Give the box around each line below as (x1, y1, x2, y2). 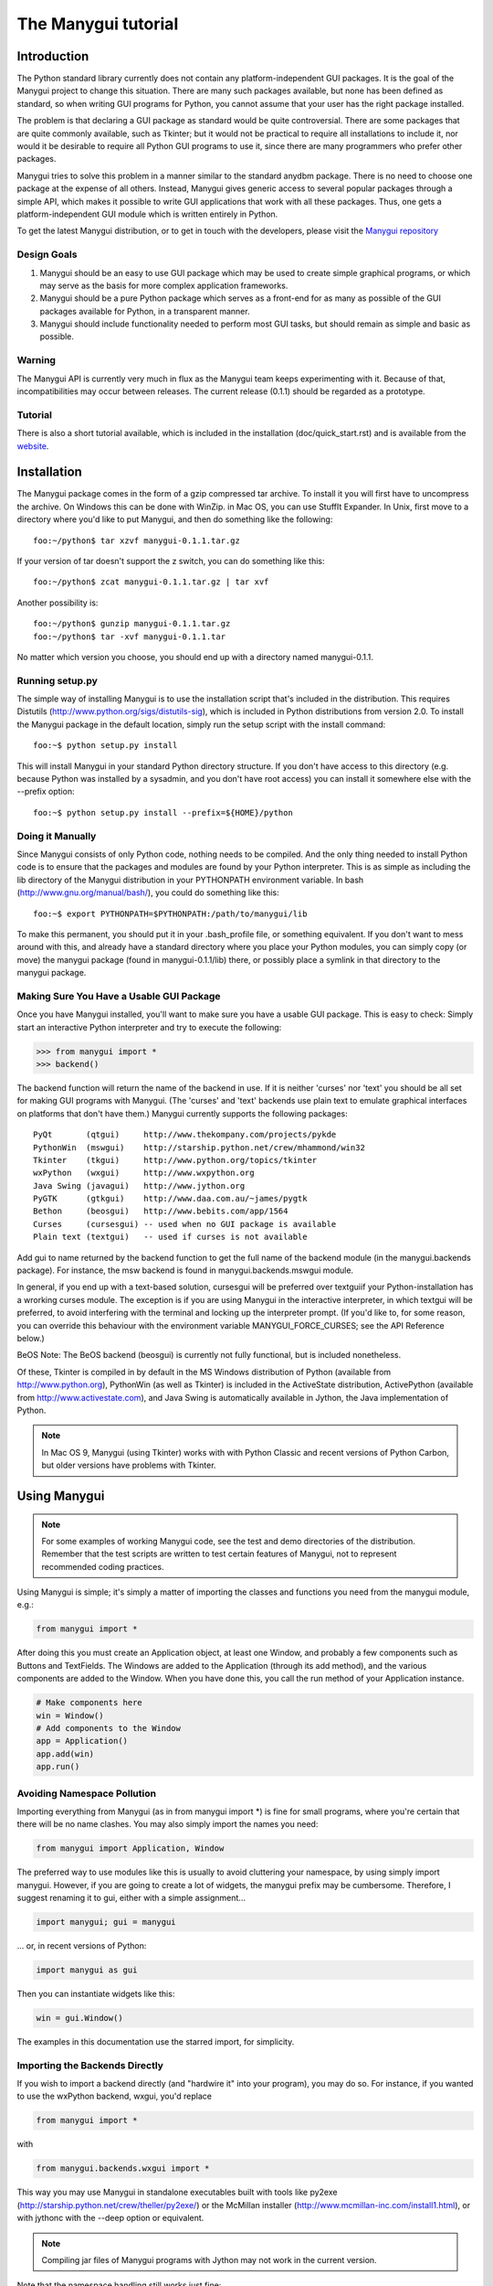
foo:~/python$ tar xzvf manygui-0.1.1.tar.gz (33, 535, 241, 546)
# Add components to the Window (36, 1724, 182, 1733)
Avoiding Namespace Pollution (16, 1787, 157, 1800)
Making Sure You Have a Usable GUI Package (16, 989, 221, 1002)
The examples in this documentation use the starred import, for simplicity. (16, 2035, 295, 2047)
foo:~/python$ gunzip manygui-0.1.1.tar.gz (33, 618, 231, 629)
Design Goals (16, 248, 78, 261)
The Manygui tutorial (16, 14, 179, 34)
